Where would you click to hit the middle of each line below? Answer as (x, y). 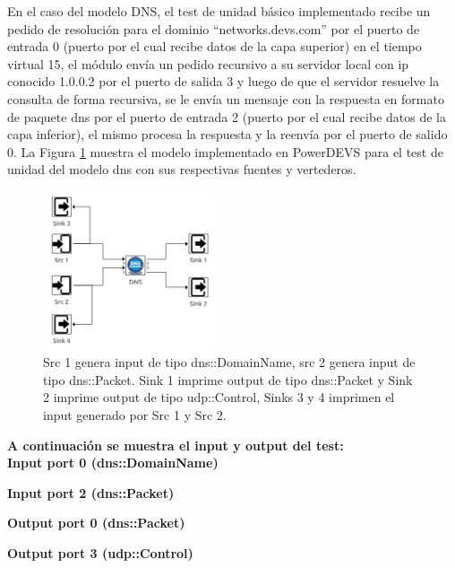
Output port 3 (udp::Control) (100, 553)
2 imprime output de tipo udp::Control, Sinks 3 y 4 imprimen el (219, 397)
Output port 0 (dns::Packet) (96, 523)
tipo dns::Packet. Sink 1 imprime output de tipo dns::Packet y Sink (228, 379)
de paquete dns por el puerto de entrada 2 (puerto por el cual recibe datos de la (227, 116)
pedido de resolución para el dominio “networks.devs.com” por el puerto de (214, 28)
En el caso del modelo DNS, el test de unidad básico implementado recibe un (219, 11)
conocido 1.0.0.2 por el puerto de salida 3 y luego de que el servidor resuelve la (223, 81)
